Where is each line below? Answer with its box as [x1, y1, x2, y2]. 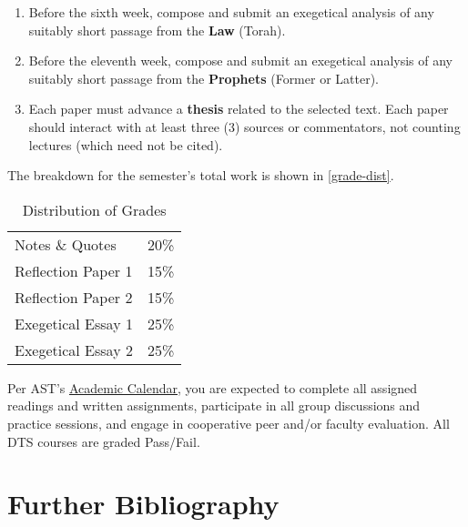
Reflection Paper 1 [15, 259, 133, 281]
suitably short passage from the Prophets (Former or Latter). [28, 68, 379, 87]
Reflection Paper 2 [15, 286, 133, 308]
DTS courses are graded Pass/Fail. [7, 431, 200, 451]
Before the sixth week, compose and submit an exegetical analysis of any [28, 3, 434, 21]
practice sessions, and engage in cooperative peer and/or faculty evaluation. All [7, 413, 450, 432]
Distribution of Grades [22, 198, 167, 220]
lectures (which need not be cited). [28, 135, 223, 154]
